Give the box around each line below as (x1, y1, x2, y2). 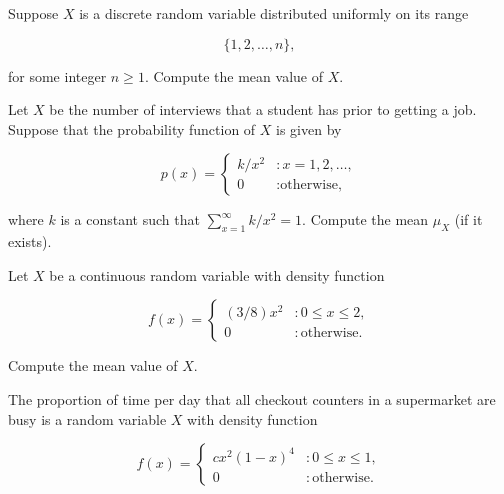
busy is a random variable (8, 408, 167, 429)
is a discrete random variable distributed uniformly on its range (79, 3, 469, 23)
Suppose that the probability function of (8, 118, 256, 139)
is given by (276, 118, 342, 139)
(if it (454, 209, 483, 230)
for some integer (8, 65, 107, 86)
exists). (8, 231, 52, 252)
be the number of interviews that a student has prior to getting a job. (49, 99, 477, 120)
